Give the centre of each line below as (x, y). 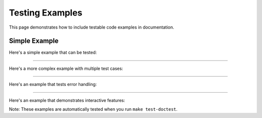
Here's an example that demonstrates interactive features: (67, 100)
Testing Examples (46, 13)
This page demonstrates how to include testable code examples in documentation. (91, 27)
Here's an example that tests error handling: (53, 84)
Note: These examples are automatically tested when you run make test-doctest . (93, 109)
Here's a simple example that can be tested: (53, 52)
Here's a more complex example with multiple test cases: (66, 68)
